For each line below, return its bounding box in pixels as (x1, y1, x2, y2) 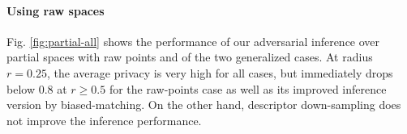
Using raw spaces (6, 2, 105, 19)
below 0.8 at (6, 80, 67, 97)
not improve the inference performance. (6, 111, 202, 128)
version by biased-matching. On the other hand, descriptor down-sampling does (6, 96, 401, 113)
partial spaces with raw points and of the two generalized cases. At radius (6, 48, 373, 65)
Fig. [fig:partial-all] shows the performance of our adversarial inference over (6, 32, 380, 49)
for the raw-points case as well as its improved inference (109, 80, 387, 97)
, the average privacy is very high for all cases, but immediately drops (46, 64, 393, 81)
